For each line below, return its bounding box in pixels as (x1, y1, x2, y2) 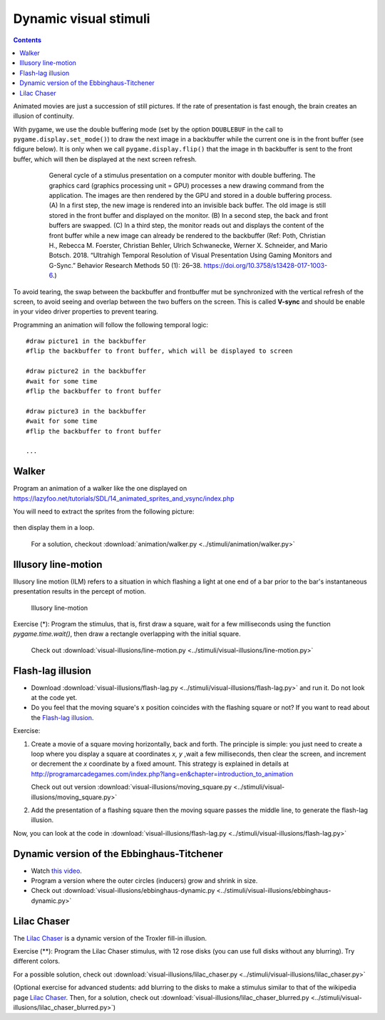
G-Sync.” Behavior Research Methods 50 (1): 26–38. (48, 261, 202, 269)
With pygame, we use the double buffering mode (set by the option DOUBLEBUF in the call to (13, 125, 284, 134)
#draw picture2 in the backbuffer (26, 367, 146, 375)
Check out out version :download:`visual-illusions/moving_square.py (31, 783, 232, 791)
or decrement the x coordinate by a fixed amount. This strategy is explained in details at (31, 759, 289, 768)
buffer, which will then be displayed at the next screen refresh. (13, 154, 197, 164)
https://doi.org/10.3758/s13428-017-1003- (203, 261, 328, 269)
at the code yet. (31, 694, 78, 702)
